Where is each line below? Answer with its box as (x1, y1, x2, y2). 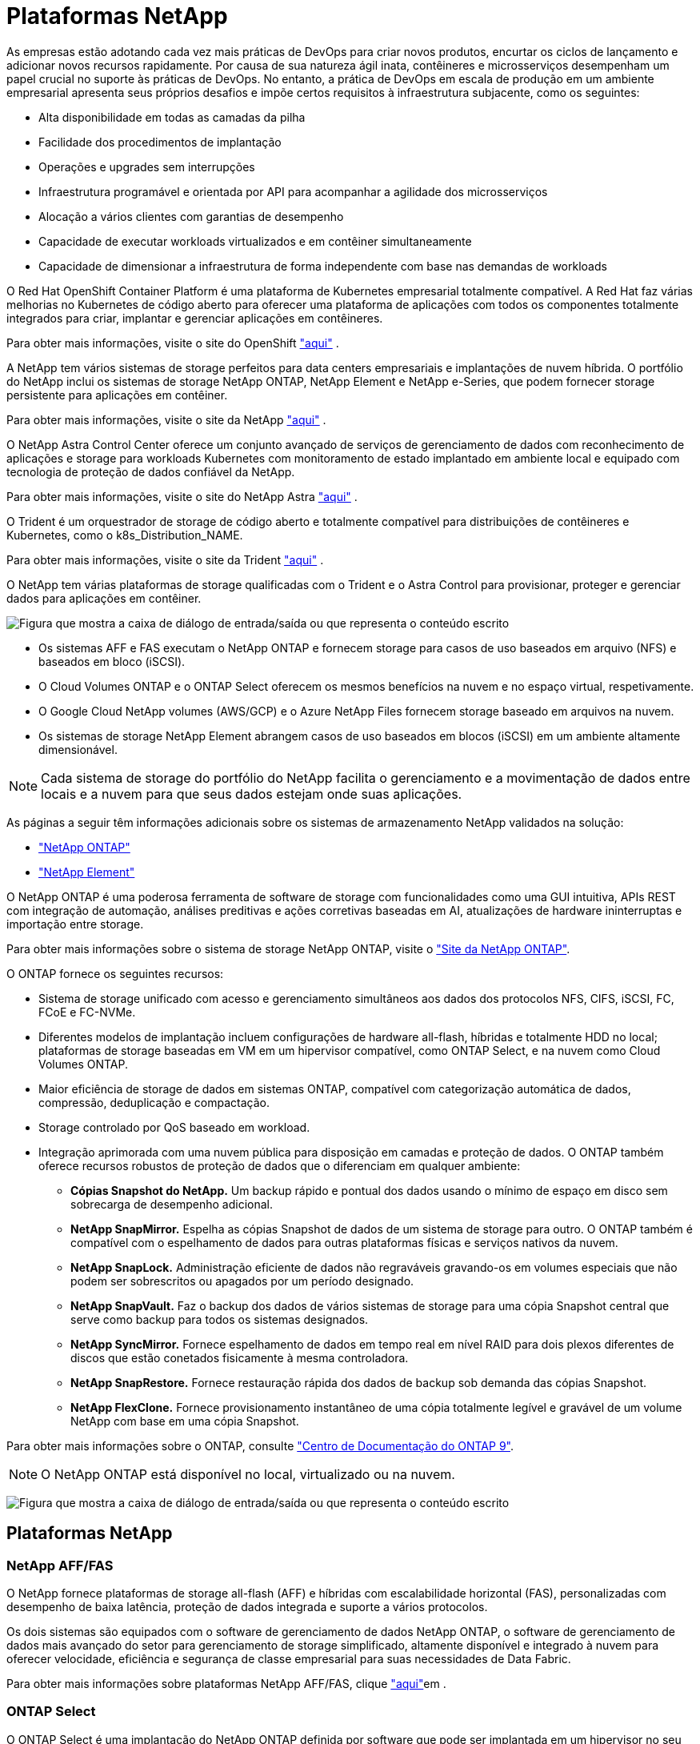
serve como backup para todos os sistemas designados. (70, 1312, 369, 1326)
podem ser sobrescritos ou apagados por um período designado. (70, 1273, 414, 1288)
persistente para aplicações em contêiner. (6, 387, 228, 402)
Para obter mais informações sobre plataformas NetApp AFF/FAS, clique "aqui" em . (6, 1676, 446, 1690)
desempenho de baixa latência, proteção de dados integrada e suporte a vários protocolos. (6, 1599, 488, 1614)
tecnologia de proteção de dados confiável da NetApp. (6, 464, 295, 479)
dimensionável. (38, 742, 118, 756)
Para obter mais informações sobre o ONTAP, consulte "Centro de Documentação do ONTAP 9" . (6, 1438, 514, 1453)
